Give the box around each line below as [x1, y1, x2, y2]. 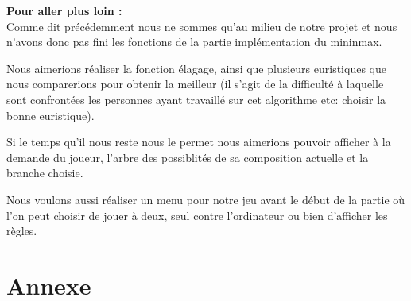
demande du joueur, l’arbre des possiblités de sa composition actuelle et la [6, 149, 369, 165]
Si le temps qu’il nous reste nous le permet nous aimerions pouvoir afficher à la [6, 133, 391, 150]
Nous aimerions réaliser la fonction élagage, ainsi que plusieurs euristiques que [6, 60, 386, 76]
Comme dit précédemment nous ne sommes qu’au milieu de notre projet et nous [6, 17, 397, 34]
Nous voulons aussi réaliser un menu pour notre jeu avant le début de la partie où [6, 191, 405, 207]
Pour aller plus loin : [6, 2, 122, 18]
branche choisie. [6, 164, 83, 181]
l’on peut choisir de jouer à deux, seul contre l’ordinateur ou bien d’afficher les [6, 206, 388, 223]
